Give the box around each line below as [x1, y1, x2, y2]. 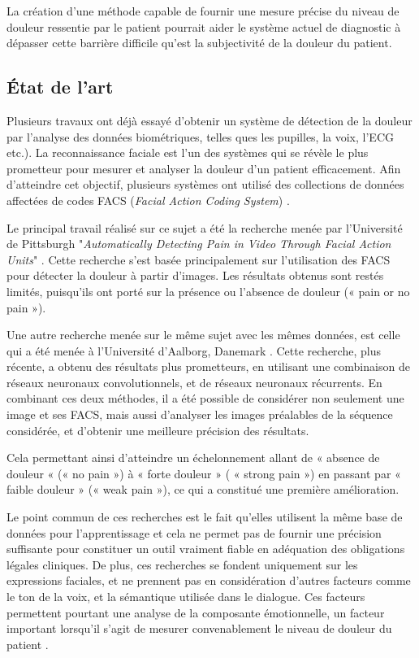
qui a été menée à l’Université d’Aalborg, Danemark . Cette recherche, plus [6, 342, 381, 359]
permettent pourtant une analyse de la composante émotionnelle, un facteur [6, 604, 385, 621]
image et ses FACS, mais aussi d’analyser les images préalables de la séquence [6, 406, 393, 423]
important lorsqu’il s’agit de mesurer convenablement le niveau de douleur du [6, 620, 392, 637]
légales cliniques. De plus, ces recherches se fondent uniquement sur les [6, 556, 358, 573]
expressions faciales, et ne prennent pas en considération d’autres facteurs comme [6, 572, 411, 589]
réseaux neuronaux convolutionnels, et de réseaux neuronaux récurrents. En [6, 373, 382, 390]
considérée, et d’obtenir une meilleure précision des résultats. [6, 421, 309, 438]
